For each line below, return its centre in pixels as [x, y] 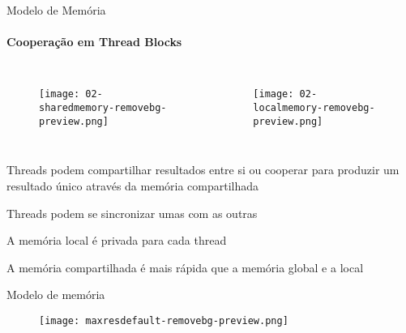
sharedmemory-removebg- [103, 108]
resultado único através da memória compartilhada [133, 185]
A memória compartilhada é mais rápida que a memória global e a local [185, 267]
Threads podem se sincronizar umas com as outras [132, 213]
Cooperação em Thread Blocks [94, 42]
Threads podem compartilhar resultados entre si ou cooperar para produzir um [203, 170]
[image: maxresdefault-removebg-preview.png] [164, 320]
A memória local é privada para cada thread [117, 240]
